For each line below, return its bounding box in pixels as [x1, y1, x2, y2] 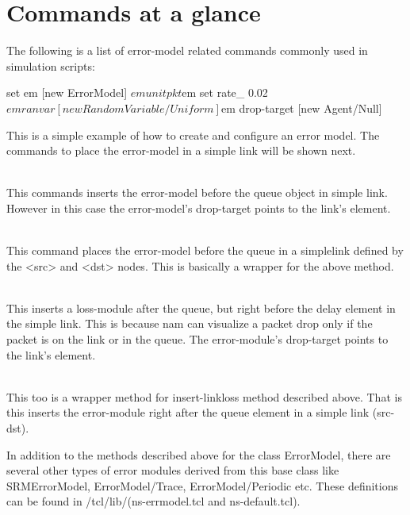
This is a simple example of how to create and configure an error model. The [6, 126, 380, 143]
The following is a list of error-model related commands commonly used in [6, 42, 368, 59]
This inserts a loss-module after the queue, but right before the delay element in [6, 299, 396, 316]
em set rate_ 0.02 [182, 84, 268, 101]
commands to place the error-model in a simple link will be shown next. [6, 142, 356, 159]
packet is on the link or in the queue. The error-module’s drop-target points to [6, 331, 389, 348]
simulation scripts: [6, 57, 95, 74]
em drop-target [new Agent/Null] [220, 99, 382, 116]
